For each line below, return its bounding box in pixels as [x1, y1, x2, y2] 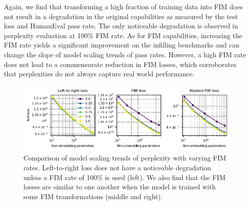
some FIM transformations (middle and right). [23, 191, 163, 201]
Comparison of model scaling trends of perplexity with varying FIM [23, 153, 227, 163]
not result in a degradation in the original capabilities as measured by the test [4, 11, 238, 21]
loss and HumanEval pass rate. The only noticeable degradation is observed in [4, 21, 238, 31]
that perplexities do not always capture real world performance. [4, 68, 195, 79]
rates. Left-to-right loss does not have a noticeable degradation [23, 162, 211, 172]
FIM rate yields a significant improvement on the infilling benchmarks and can [4, 40, 240, 50]
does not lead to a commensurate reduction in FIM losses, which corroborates [4, 59, 237, 69]
